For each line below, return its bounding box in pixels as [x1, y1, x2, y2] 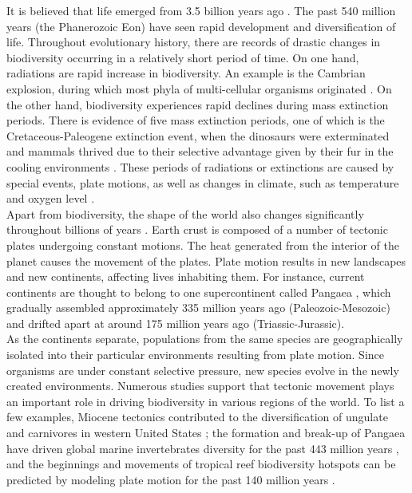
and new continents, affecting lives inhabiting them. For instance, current [6, 268, 365, 285]
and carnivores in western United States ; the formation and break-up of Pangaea [6, 424, 406, 441]
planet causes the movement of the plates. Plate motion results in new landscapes [6, 252, 406, 269]
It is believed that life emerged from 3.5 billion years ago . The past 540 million [6, 2, 396, 18]
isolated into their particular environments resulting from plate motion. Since [6, 346, 385, 363]
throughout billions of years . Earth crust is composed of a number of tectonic [6, 221, 388, 238]
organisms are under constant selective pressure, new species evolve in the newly [6, 361, 399, 378]
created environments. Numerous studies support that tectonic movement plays [6, 377, 394, 394]
